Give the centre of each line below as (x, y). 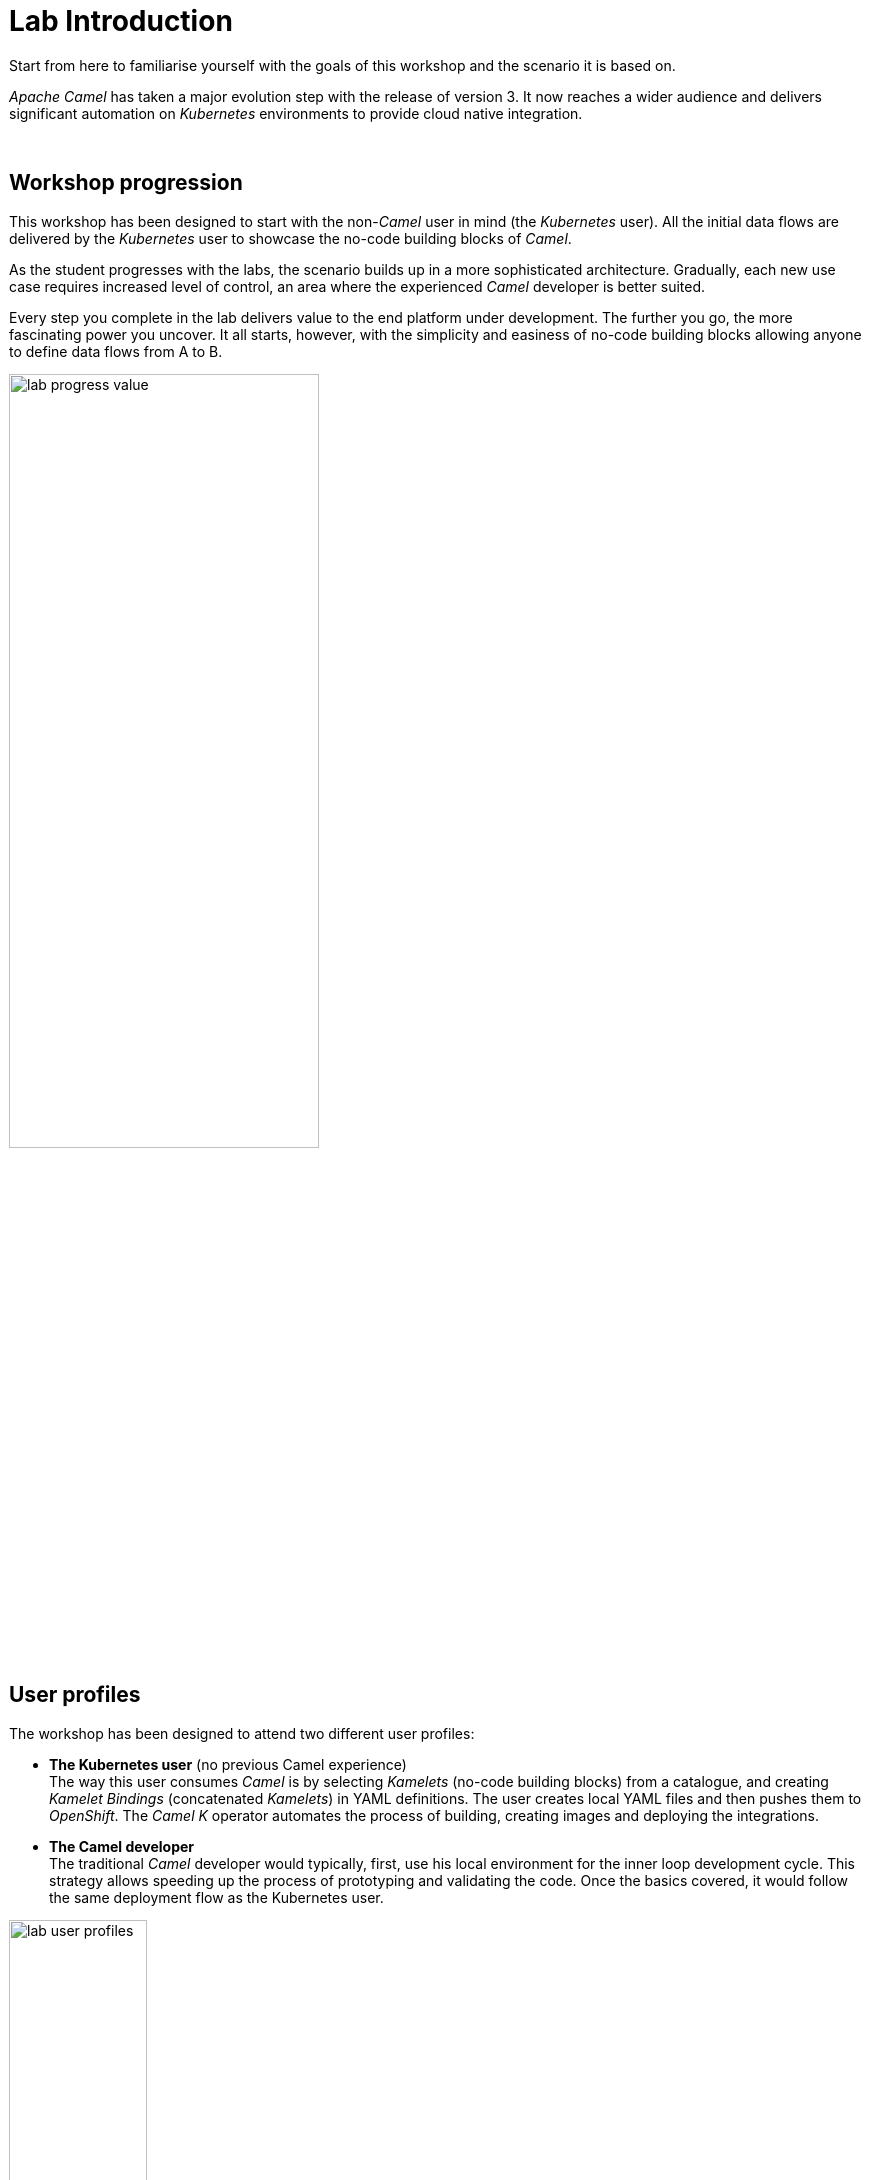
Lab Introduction (121, 21)
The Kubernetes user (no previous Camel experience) (228, 1764)
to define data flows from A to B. (116, 351)
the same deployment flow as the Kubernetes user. (216, 1897)
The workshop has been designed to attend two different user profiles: (242, 1733)
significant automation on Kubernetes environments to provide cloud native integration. (296, 113)
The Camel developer (122, 1846)
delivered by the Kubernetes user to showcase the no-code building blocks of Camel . (290, 238)
